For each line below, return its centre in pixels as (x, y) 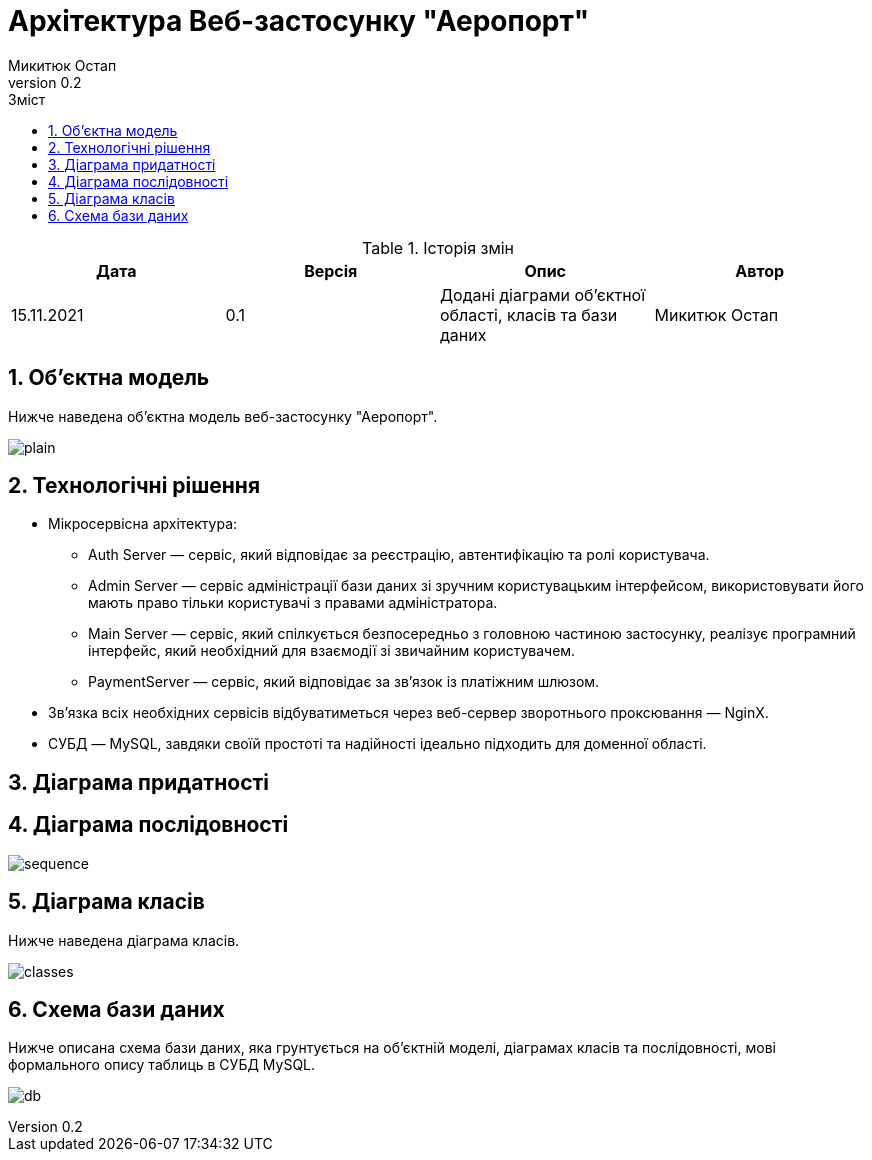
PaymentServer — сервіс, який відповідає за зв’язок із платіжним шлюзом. (344, 682)
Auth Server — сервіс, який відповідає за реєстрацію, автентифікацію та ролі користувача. (399, 555)
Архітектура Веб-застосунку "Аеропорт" (299, 21)
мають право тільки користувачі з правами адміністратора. (293, 603)
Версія (331, 270)
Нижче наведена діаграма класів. (124, 940)
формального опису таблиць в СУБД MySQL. (162, 1065)
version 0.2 (45, 82)
